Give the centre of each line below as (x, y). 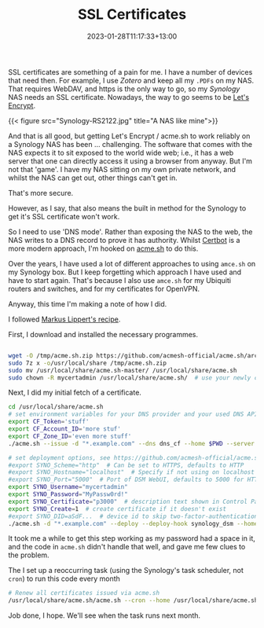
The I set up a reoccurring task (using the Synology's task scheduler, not (126, 571)
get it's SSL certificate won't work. (64, 216)
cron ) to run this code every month (64, 578)
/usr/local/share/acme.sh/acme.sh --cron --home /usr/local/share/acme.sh (133, 600)
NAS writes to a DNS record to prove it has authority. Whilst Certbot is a (124, 240)
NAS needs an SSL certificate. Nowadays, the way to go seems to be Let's (129, 97)
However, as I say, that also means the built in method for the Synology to (127, 208)
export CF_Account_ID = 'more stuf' (65, 429)
